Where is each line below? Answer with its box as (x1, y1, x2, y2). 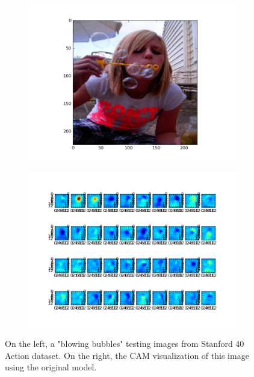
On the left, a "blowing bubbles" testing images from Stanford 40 (5, 337, 244, 350)
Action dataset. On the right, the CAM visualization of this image (5, 349, 249, 361)
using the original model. (5, 361, 97, 373)
